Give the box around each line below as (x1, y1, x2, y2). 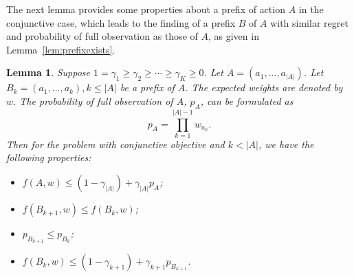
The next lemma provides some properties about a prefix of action (6, 2, 285, 16)
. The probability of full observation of (13, 93, 173, 108)
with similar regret (270, 15, 349, 29)
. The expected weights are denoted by (185, 80, 343, 95)
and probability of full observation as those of (6, 29, 198, 43)
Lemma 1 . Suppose (6, 65, 91, 80)
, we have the (258, 136, 314, 151)
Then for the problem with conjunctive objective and (6, 136, 225, 151)
